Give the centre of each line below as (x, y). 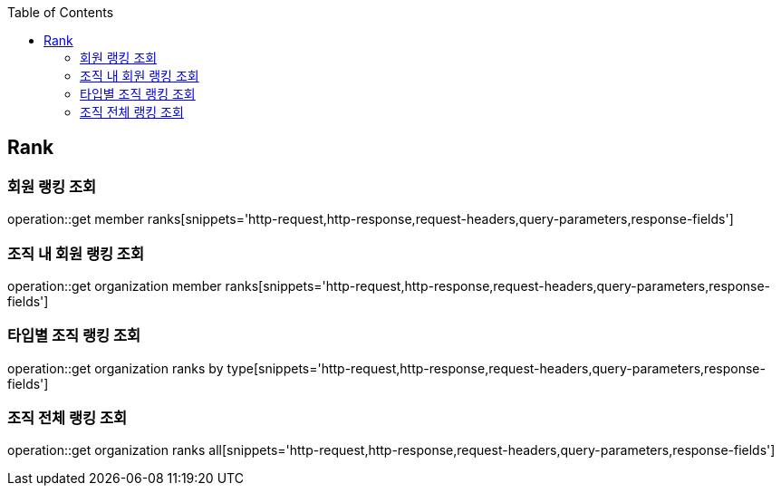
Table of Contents (61, 12)
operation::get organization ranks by (116, 368)
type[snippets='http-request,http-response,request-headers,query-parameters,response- (496, 368)
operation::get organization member (115, 285)
